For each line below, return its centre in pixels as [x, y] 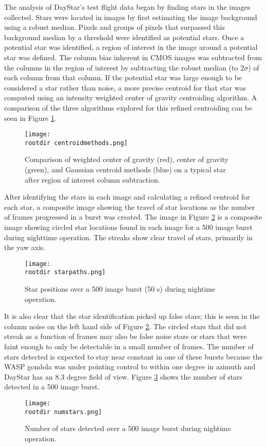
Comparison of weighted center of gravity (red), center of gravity [127, 159]
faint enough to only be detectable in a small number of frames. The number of [129, 346]
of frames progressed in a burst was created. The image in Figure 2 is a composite [133, 217]
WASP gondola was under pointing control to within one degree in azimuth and [130, 366]
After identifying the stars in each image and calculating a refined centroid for [127, 197]
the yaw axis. [25, 247]
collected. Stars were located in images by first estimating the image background [131, 17]
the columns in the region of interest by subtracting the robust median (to [121, 67]
